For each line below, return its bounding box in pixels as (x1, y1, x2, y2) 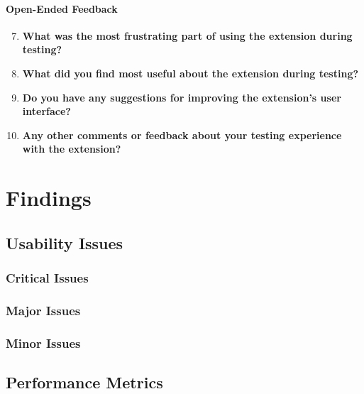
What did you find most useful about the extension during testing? (22, 65, 359, 80)
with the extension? (22, 141, 121, 156)
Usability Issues (6, 231, 123, 253)
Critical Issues (6, 269, 89, 287)
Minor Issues (6, 334, 81, 351)
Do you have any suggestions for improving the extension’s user (22, 89, 341, 104)
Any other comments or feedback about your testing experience (22, 127, 342, 142)
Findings (6, 183, 92, 212)
